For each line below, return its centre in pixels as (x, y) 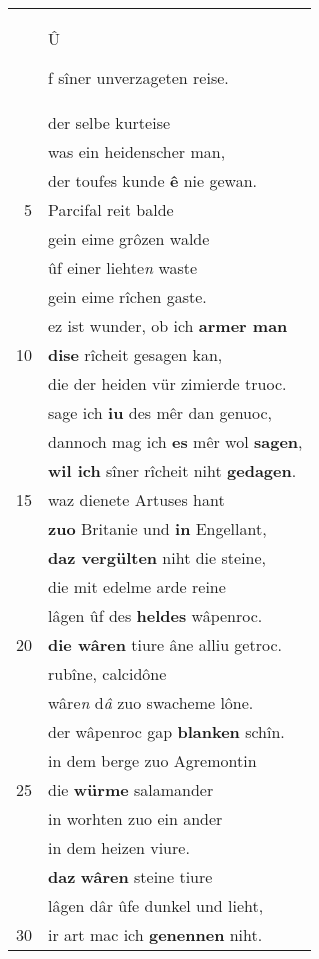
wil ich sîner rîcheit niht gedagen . (172, 470)
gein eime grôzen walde (129, 238)
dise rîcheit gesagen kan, (135, 354)
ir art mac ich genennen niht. (155, 934)
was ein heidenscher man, (137, 151)
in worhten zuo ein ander (135, 818)
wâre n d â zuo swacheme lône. (151, 702)
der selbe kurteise (109, 122)
